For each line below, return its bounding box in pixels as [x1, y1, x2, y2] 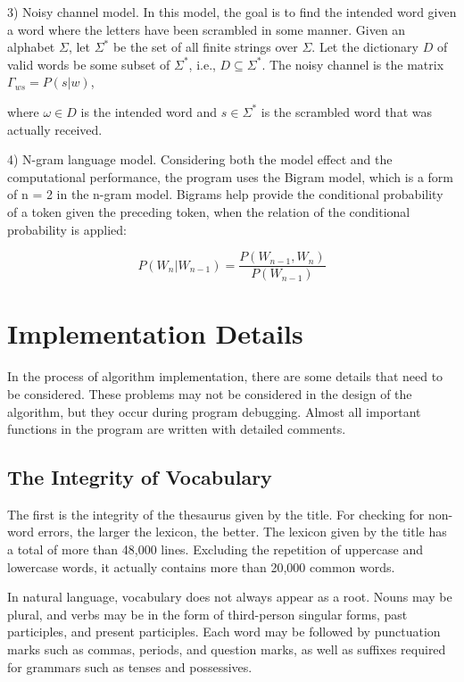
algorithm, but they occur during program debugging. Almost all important [7, 402, 421, 420]
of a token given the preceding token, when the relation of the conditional [7, 202, 410, 220]
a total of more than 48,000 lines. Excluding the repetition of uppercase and [7, 540, 424, 559]
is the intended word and [80, 102, 218, 121]
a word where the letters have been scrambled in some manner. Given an [7, 20, 406, 38]
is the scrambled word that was [261, 102, 432, 121]
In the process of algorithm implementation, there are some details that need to [7, 367, 443, 386]
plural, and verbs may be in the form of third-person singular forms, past [7, 604, 408, 623]
